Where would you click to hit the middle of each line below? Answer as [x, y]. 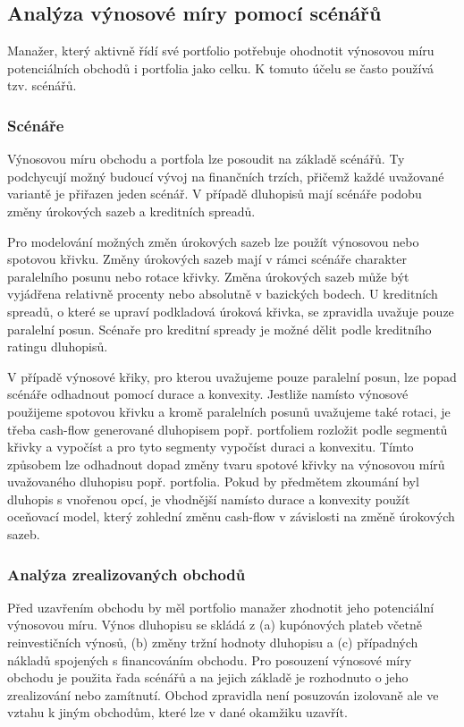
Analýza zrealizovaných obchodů [127, 574]
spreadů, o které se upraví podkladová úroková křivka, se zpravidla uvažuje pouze [231, 311]
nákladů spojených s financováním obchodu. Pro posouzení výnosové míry [210, 659]
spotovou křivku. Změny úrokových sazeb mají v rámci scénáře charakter [207, 259]
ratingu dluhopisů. [58, 347]
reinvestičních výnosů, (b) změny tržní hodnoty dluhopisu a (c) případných [213, 642]
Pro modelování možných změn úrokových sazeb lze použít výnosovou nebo [213, 241]
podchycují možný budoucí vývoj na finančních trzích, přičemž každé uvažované [226, 176]
